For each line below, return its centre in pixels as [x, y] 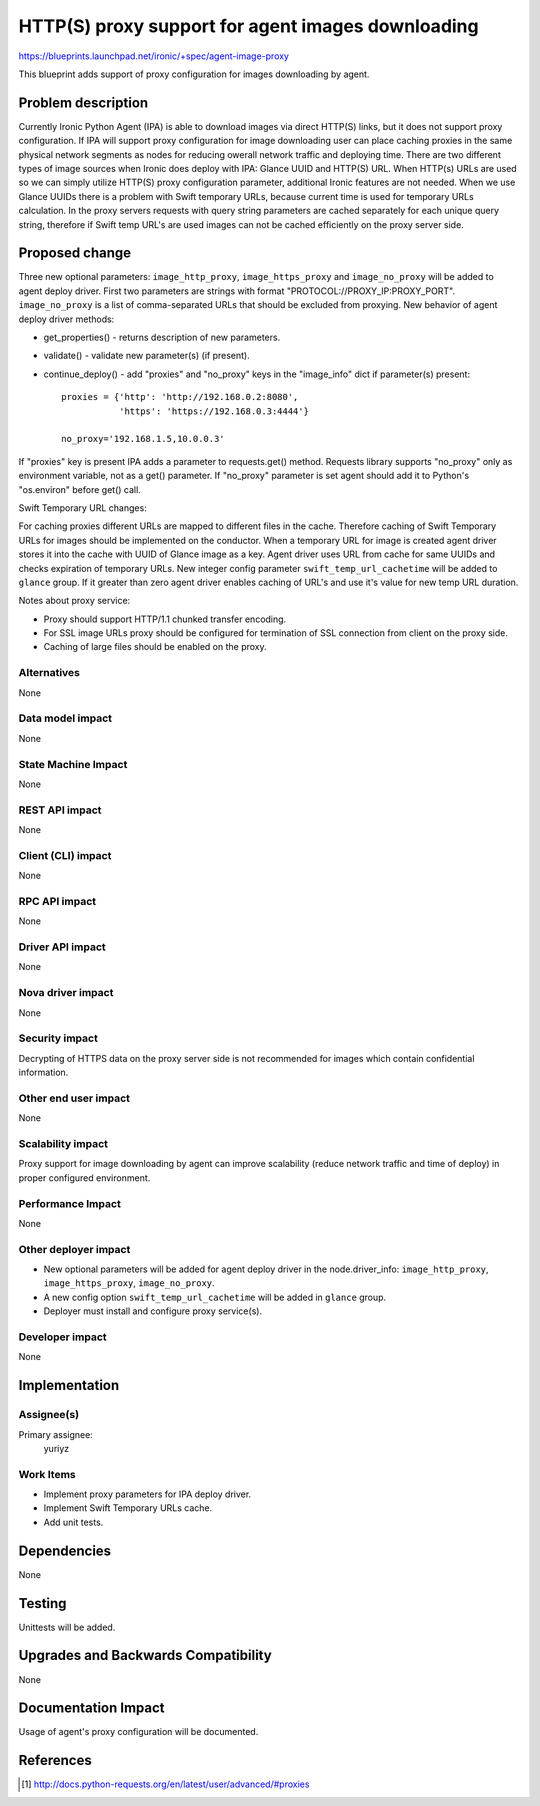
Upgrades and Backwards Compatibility [145, 1655]
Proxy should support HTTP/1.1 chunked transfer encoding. [165, 619]
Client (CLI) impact [65, 855]
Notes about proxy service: [74, 601]
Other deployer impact [74, 1249]
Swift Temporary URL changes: [82, 507]
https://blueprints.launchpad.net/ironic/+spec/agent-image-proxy [154, 56]
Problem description [83, 102]
